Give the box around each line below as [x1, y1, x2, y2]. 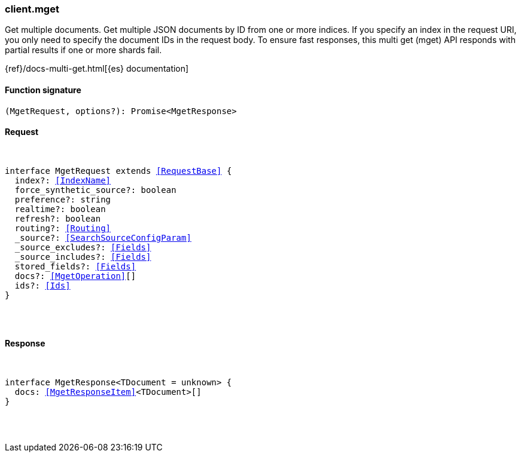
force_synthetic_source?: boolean [14, 185, 176, 195]
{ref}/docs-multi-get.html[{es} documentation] [5, 63, 189, 74]
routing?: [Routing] [14, 223, 111, 233]
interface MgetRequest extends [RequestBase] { [5, 165, 232, 176]
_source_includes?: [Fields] [14, 251, 151, 262]
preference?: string [14, 194, 111, 204]
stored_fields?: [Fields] [14, 261, 136, 271]
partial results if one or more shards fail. [5, 45, 162, 56]
